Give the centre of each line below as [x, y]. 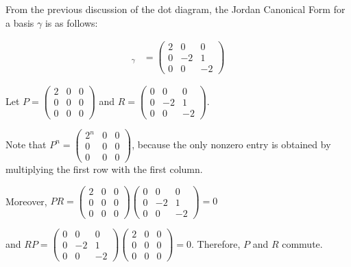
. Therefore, [216, 243]
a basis [20, 22]
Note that [26, 144]
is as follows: [71, 22]
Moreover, [26, 201]
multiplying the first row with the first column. [104, 169]
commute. [302, 243]
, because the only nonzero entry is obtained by [231, 144]
